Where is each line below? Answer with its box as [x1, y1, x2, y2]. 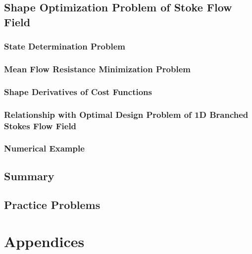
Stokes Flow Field [4, 119, 77, 132]
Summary [4, 168, 54, 183]
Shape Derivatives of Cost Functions [4, 85, 152, 98]
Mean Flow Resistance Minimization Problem [4, 62, 191, 75]
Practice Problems [4, 197, 101, 212]
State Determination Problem [4, 40, 125, 52]
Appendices [4, 231, 85, 252]
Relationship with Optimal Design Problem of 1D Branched [4, 108, 249, 120]
